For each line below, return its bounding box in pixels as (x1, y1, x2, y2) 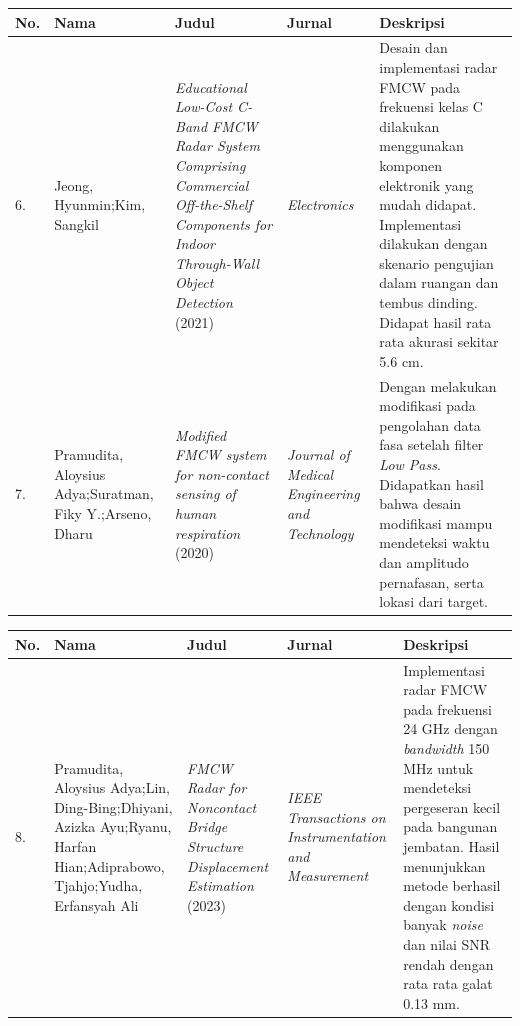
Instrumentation (287, 826, 386, 847)
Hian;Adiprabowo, (54, 855, 165, 876)
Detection (175, 292, 233, 313)
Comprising (175, 154, 246, 175)
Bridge (187, 816, 228, 837)
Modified (175, 424, 227, 445)
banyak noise (403, 914, 483, 935)
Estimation (187, 875, 254, 896)
